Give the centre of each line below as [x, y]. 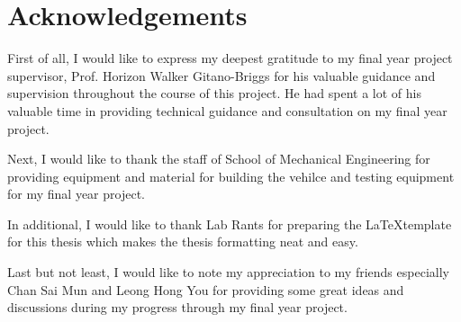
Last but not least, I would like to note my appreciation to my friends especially [228, 272]
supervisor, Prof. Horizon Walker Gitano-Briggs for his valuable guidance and [221, 75]
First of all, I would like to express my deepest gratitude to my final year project [230, 58]
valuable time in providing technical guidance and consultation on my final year [227, 110]
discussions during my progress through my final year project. [177, 307]
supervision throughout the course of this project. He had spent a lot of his [214, 93]
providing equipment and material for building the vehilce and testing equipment [231, 176]
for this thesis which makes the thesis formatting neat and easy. [183, 241]
